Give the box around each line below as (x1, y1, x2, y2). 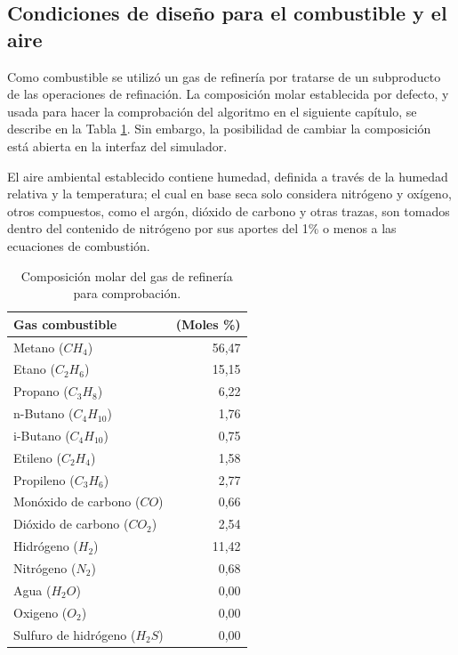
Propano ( (13, 382, 68, 400)
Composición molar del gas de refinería (20, 266, 233, 285)
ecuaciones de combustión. (7, 236, 150, 255)
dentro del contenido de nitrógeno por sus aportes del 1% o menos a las (7, 219, 397, 238)
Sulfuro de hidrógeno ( (13, 625, 136, 643)
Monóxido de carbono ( (13, 492, 141, 511)
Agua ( (13, 580, 52, 599)
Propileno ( (13, 470, 75, 489)
